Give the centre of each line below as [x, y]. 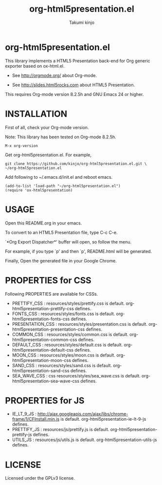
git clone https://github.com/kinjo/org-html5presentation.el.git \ [76, 164]
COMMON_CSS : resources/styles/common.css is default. [70, 334]
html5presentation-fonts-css [41, 319]
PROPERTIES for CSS [48, 280]
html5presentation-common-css [45, 339]
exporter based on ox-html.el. [35, 66]
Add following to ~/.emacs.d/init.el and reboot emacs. [59, 177]
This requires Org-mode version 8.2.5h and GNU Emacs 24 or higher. [74, 94]
